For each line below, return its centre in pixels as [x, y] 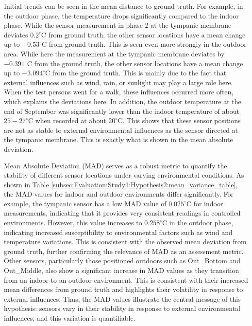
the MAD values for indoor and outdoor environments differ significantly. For [119, 194]
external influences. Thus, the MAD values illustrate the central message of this [122, 299]
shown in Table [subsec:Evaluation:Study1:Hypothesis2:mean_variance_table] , [121, 184]
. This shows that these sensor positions [182, 120]
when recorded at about [71, 120]
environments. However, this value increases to [73, 223]
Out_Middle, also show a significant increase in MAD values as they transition [122, 270]
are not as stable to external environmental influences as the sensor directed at [121, 130]
